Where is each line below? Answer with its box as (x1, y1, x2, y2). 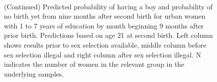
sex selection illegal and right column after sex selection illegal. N (4, 49, 201, 59)
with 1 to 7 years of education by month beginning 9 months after (4, 20, 204, 30)
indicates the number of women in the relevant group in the (4, 59, 184, 69)
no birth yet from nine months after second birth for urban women (4, 11, 206, 21)
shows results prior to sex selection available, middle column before (4, 39, 207, 50)
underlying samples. (4, 68, 64, 79)
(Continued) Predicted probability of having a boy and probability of (4, 1, 213, 11)
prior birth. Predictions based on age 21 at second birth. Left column (4, 30, 213, 40)
